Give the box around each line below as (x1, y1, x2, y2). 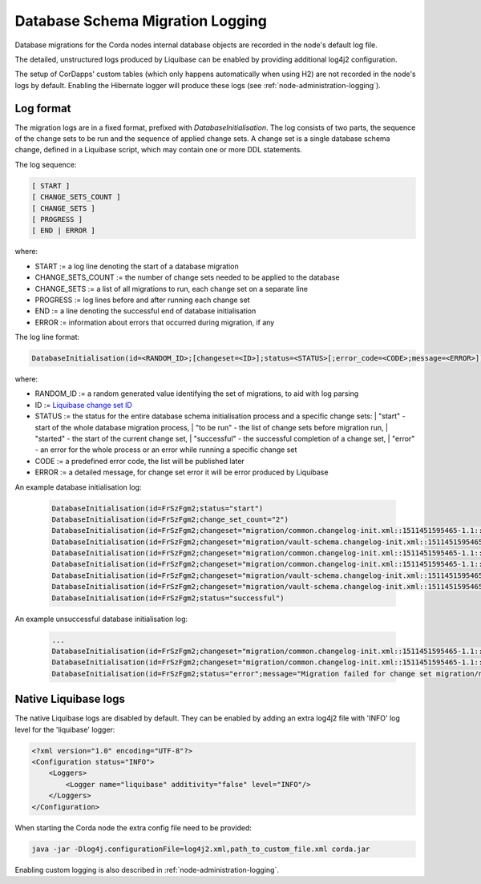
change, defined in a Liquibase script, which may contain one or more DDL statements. (14, 145, 302, 155)
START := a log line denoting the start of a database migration (34, 261, 240, 271)
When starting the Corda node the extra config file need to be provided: (14, 822, 253, 833)
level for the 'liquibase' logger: (14, 725, 115, 734)
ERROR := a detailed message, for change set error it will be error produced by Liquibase (34, 467, 329, 477)
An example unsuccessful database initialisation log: (14, 614, 188, 624)
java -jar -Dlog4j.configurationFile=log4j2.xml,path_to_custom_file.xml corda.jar (31, 844, 370, 854)
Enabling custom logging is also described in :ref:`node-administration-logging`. (14, 865, 280, 874)
